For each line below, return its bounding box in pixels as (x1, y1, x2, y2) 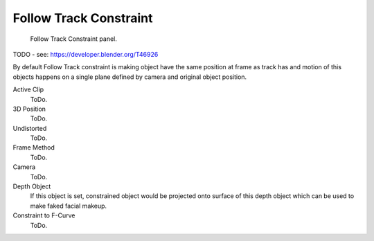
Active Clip (12, 85, 44, 93)
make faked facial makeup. (30, 202, 107, 210)
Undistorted (12, 124, 47, 132)
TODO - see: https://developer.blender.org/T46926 (12, 50, 159, 58)
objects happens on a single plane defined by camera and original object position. (12, 73, 247, 81)
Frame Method (12, 143, 55, 152)
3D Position (12, 105, 46, 113)
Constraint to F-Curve (12, 211, 75, 220)
